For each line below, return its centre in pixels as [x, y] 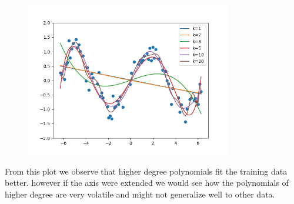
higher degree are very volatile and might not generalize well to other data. [140, 194]
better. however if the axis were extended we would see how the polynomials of [147, 183]
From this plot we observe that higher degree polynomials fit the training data [146, 171]
